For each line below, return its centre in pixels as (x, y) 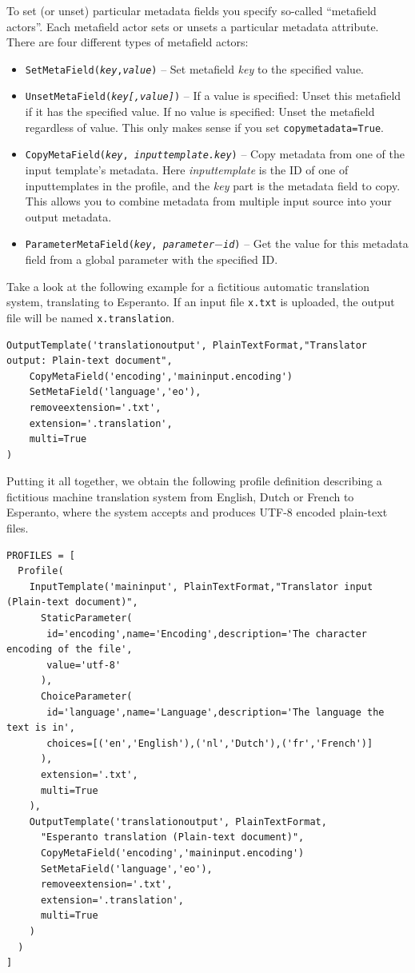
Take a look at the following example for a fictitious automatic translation (188, 286)
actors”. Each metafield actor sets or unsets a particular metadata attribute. (193, 26)
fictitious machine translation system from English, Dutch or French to (180, 496)
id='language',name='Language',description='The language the (215, 712)
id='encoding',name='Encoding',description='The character (207, 634)
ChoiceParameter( (86, 696)
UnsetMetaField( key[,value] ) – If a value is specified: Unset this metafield (213, 96)
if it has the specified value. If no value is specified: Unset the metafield (200, 112)
